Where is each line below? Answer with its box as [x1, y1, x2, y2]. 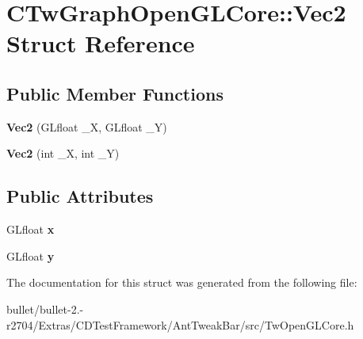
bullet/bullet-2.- [6, 300, 84, 317]
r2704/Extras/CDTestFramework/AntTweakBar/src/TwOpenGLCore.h [6, 316, 354, 333]
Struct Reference [6, 27, 195, 59]
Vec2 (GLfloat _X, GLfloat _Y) [6, 118, 167, 135]
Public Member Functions [6, 81, 224, 105]
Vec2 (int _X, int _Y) [6, 145, 120, 162]
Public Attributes [6, 184, 154, 208]
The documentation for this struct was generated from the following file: [6, 274, 357, 291]
